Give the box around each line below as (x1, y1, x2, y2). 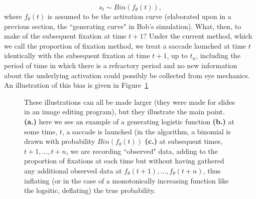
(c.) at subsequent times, (145, 136, 223, 146)
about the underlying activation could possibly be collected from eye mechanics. (4, 70, 250, 80)
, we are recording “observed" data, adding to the (66, 145, 218, 156)
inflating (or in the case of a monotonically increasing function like (24, 175, 229, 185)
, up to (167, 50, 188, 61)
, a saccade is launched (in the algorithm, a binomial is (62, 126, 231, 136)
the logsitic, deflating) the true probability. (24, 185, 156, 195)
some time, (24, 126, 58, 136)
